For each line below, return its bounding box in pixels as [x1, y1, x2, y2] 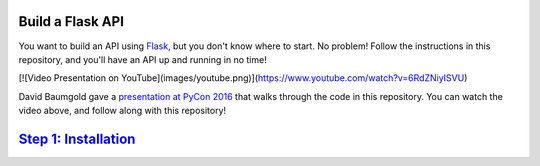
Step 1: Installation [18, 130, 136, 147]
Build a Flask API [18, 13, 125, 30]
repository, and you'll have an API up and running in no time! [18, 53, 267, 65]
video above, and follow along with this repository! [18, 105, 227, 117]
